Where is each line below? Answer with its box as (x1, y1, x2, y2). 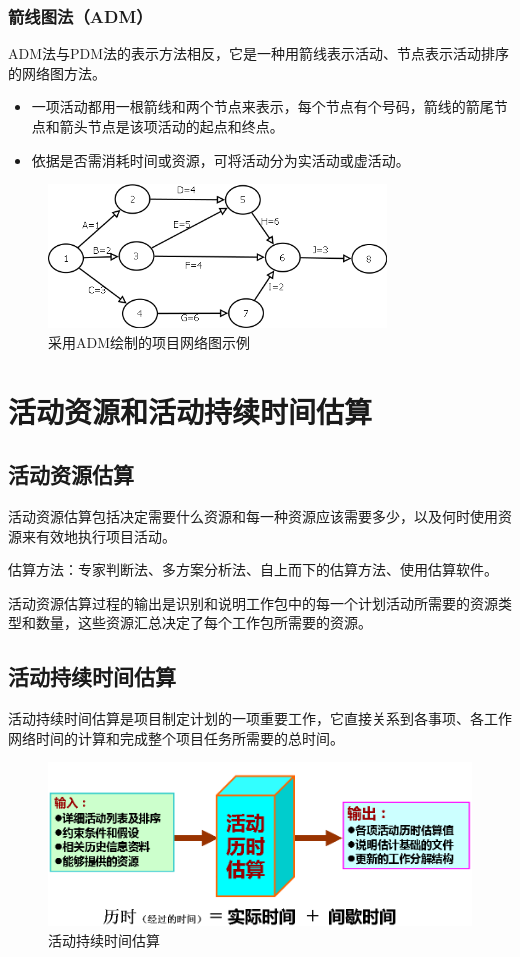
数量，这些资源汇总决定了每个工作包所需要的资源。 (35, 612, 372, 633)
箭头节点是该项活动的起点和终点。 (59, 116, 284, 136)
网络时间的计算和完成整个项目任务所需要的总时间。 (8, 727, 344, 748)
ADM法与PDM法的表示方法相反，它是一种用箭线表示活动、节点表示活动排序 (8, 43, 510, 64)
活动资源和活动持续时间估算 (8, 390, 373, 431)
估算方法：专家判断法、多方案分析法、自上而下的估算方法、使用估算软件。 (8, 559, 498, 580)
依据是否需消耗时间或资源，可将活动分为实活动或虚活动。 (31, 149, 410, 170)
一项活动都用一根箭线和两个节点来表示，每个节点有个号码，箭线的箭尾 (31, 96, 494, 117)
